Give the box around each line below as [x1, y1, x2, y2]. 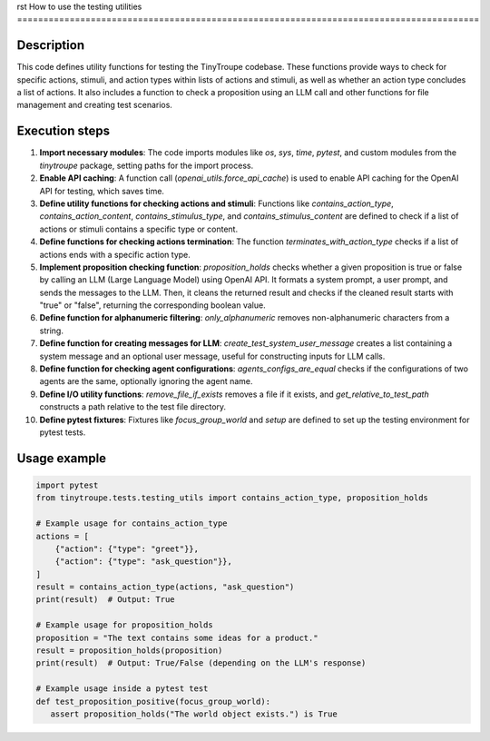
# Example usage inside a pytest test [35, 684, 209, 694]
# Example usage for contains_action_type [35, 519, 228, 529]
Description [16, 37, 85, 54]
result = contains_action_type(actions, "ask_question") [35, 582, 295, 592]
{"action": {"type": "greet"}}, [54, 543, 200, 554]
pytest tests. [39, 427, 86, 438]
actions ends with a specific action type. [39, 249, 191, 260]
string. [39, 325, 64, 336]
